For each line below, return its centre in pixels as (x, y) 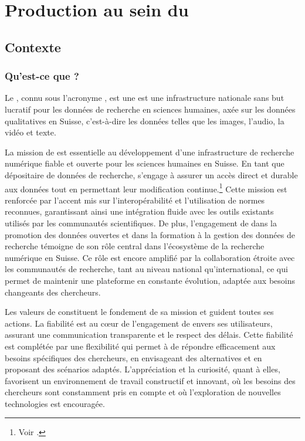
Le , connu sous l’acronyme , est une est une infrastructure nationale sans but (145, 98)
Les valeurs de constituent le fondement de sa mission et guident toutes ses (139, 312)
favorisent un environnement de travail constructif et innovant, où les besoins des (150, 380)
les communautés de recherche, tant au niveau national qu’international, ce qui (146, 269)
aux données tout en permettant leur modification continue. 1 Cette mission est (146, 188)
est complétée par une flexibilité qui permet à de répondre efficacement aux (140, 346)
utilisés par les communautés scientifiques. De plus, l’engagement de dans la (141, 223)
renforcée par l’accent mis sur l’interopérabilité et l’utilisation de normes (135, 200)
